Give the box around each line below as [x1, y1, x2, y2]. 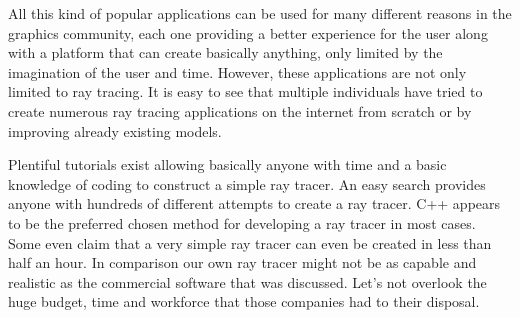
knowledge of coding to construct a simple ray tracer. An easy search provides [8, 173, 486, 194]
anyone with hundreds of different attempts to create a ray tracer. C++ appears [8, 193, 501, 214]
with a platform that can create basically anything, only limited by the [8, 42, 443, 63]
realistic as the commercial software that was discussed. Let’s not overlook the [8, 271, 487, 292]
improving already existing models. [8, 120, 222, 141]
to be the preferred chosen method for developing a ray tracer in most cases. [8, 212, 476, 233]
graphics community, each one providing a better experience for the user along [8, 22, 488, 43]
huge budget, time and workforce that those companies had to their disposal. [8, 291, 480, 312]
